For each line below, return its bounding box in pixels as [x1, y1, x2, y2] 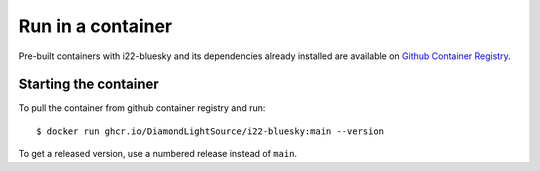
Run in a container [18, 15, 173, 37]
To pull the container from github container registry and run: [18, 102, 266, 114]
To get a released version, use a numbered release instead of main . [18, 148, 298, 160]
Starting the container [18, 76, 159, 93]
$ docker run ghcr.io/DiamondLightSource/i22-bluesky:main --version [36, 125, 385, 137]
